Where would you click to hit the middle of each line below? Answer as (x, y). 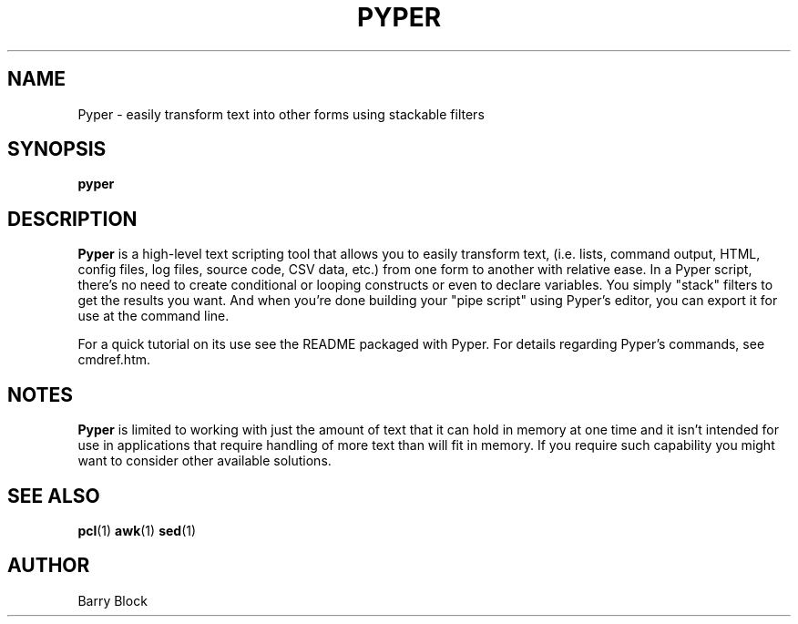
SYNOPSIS (57, 149)
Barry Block (113, 600)
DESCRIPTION (72, 219)
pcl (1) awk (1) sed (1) (137, 530)
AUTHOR (49, 566)
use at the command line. (153, 316)
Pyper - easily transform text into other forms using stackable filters (281, 114)
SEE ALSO (54, 496)
